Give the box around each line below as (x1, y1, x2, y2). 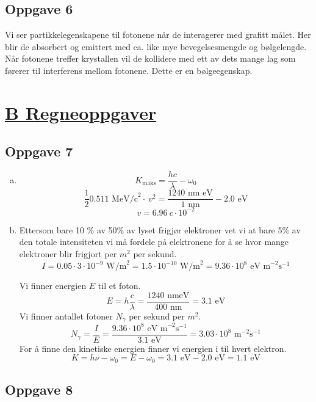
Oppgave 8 (5, 380, 73, 399)
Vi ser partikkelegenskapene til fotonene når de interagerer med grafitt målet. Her (5, 28, 311, 41)
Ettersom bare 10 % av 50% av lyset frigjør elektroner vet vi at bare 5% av (19, 223, 301, 236)
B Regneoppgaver (5, 100, 157, 125)
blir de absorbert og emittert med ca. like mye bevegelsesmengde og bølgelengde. (5, 40, 307, 53)
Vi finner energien (19, 279, 87, 292)
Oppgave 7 (5, 142, 73, 161)
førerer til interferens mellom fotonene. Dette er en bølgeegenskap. (5, 64, 253, 76)
